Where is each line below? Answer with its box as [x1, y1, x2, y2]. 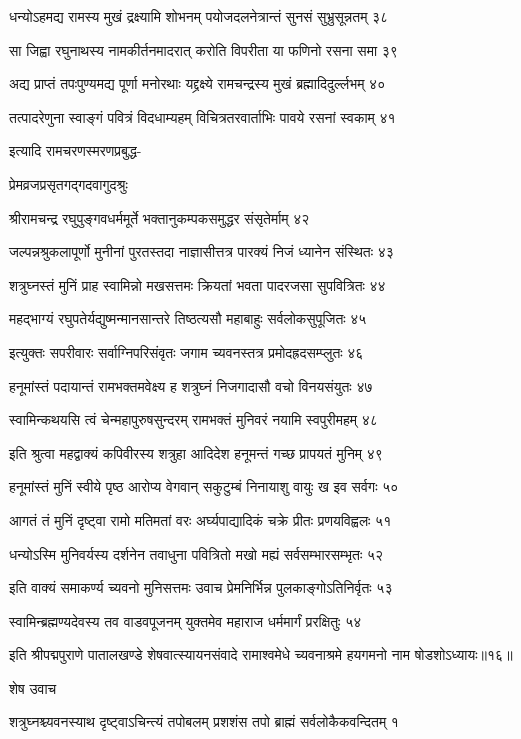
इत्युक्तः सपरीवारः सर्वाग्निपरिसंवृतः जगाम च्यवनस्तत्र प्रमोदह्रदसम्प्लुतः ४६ [9, 341, 364, 362]
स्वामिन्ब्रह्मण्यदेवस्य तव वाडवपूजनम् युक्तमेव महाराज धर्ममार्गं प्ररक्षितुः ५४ [9, 610, 362, 631]
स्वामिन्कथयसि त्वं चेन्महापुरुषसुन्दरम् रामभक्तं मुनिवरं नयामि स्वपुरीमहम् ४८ [9, 409, 378, 430]
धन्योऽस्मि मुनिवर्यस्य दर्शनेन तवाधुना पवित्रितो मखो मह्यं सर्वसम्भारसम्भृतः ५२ [9, 543, 384, 564]
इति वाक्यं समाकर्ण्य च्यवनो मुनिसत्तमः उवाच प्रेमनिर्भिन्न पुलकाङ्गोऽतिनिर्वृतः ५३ [9, 577, 393, 598]
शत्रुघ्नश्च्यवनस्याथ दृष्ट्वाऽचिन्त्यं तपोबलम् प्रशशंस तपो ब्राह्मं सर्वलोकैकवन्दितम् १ [9, 711, 399, 732]
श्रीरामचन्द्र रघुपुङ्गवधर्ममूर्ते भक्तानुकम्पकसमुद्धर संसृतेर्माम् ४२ [9, 207, 310, 228]
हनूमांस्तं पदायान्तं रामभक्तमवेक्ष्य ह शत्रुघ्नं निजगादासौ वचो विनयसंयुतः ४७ [9, 375, 373, 396]
